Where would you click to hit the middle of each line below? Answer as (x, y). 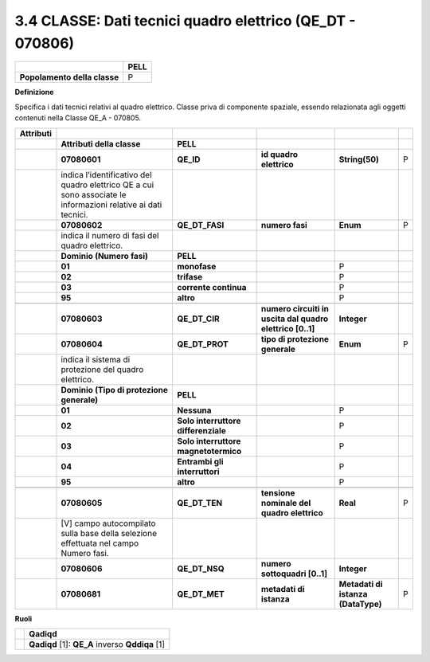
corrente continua (212, 287)
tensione (278, 492)
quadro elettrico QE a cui (107, 185)
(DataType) (360, 604)
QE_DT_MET (201, 593)
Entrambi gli (200, 461)
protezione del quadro (102, 369)
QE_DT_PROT (203, 344)
